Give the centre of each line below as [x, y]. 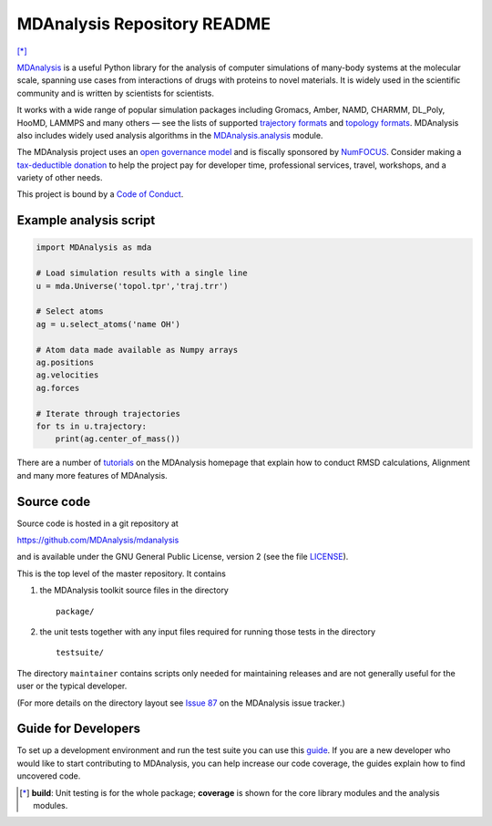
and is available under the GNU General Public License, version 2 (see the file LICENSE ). [183, 557]
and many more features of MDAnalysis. [92, 475]
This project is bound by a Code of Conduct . [100, 194]
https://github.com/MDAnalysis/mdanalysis [98, 540]
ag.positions [65, 362]
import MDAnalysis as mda [94, 248]
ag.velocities [67, 375]
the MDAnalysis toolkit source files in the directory [134, 590]
